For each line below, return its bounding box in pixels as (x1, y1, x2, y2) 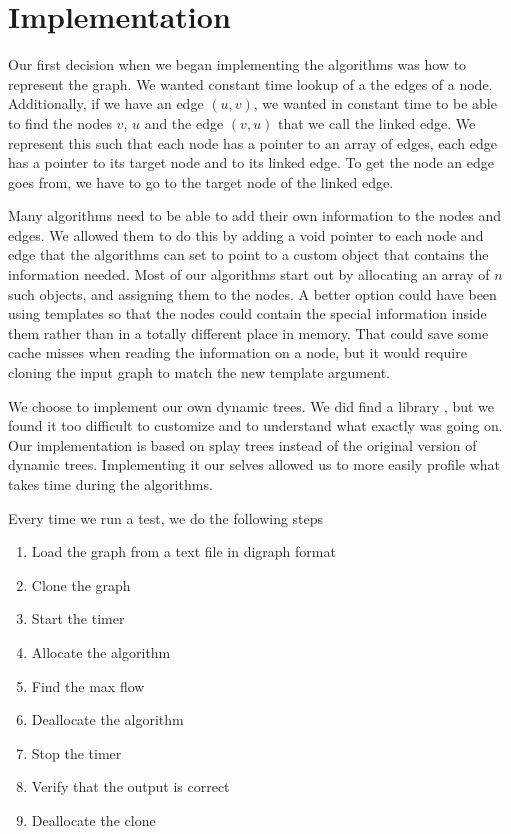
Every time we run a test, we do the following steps (8, 507, 324, 528)
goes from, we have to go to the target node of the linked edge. (8, 171, 394, 192)
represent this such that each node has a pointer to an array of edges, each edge (8, 132, 497, 153)
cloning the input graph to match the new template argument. (8, 362, 390, 383)
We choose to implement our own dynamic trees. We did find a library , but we (8, 395, 495, 416)
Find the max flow (31, 675, 145, 696)
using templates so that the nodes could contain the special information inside (8, 303, 487, 324)
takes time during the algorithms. (8, 474, 213, 494)
